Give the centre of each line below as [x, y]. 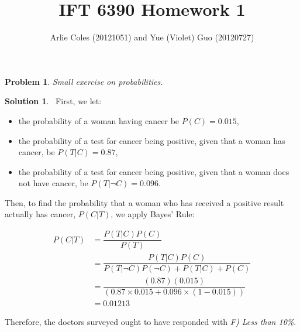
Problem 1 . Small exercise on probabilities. [84, 81]
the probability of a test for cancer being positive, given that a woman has [152, 140]
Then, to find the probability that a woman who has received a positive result [144, 202]
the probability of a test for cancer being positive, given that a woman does [154, 171]
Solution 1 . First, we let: [53, 101]
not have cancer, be [53, 183]
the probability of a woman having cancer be [99, 120]
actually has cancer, [40, 214]
